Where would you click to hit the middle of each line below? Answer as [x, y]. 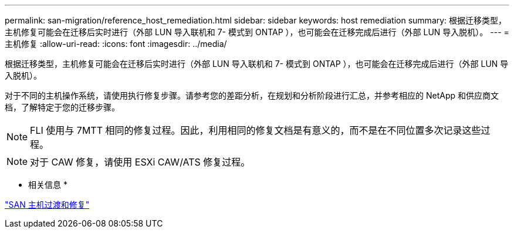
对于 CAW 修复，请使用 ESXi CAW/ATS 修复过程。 [140, 162]
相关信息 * [48, 185]
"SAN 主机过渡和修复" [47, 205]
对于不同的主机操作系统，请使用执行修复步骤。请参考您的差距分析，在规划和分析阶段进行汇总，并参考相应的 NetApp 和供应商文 [252, 95]
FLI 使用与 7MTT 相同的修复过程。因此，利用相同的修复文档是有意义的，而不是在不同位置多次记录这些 [256, 130]
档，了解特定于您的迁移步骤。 [62, 107]
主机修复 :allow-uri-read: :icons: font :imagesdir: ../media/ [116, 44]
